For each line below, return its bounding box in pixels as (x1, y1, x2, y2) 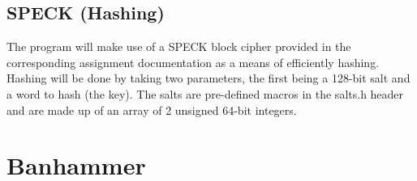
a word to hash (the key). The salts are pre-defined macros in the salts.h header (6, 85, 404, 102)
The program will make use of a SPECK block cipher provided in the (6, 38, 351, 55)
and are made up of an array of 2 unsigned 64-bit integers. (6, 101, 297, 118)
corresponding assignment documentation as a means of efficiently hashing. (6, 53, 380, 70)
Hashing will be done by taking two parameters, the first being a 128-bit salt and (6, 69, 411, 86)
